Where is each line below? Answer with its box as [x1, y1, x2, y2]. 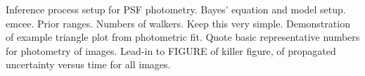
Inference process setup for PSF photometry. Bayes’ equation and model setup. [6, 2, 346, 16]
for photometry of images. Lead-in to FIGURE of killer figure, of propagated [6, 43, 336, 58]
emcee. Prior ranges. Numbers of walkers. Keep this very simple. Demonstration [6, 15, 350, 30]
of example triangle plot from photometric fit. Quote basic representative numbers [6, 30, 360, 44]
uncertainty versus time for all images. [6, 57, 171, 72]
